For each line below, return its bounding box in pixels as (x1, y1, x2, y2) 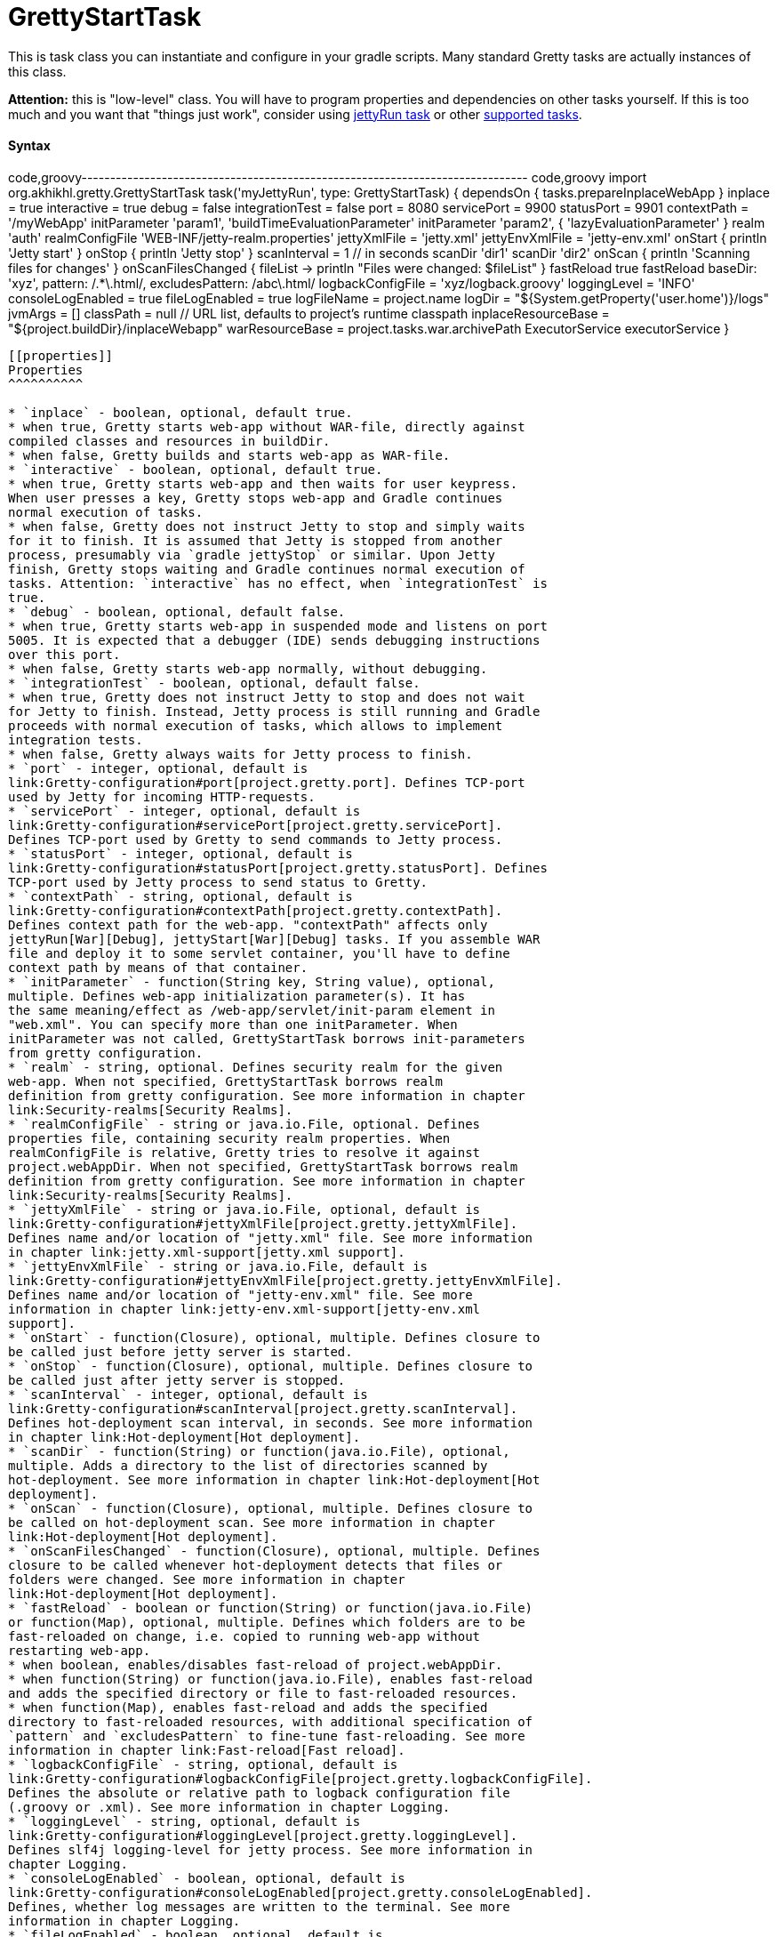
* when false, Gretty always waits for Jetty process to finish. (8, 746, 473, 761)
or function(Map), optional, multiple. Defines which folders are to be (8, 1614, 525, 1629)
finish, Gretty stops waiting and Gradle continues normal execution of (8, 561, 525, 576)
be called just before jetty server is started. (8, 1344, 353, 1359)
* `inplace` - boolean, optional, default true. (8, 405, 353, 420)
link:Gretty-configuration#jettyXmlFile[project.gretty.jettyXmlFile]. (8, 1216, 518, 1231)
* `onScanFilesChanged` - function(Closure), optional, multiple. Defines (8, 1543, 541, 1558)
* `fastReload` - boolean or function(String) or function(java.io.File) (8, 1600, 533, 1615)
